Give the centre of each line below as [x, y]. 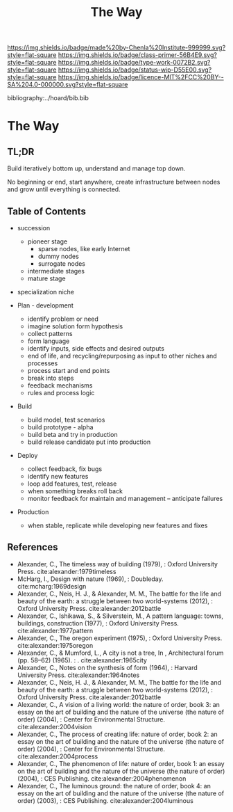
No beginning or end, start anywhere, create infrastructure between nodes [114, 182]
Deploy [27, 455]
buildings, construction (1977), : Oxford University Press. [98, 623]
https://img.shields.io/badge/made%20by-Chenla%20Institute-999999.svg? [116, 48]
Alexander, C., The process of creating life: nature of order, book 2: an [118, 734]
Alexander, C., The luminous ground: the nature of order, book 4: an [114, 786]
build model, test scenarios [66, 420]
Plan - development [45, 305]
